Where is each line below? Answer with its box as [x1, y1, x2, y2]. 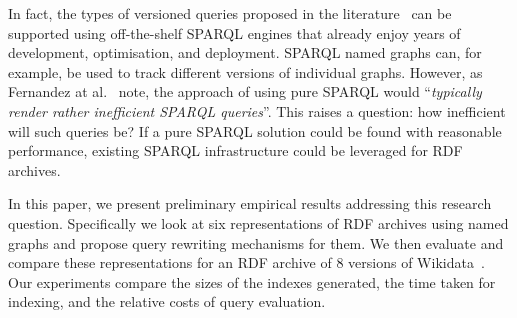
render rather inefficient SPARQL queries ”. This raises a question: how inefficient [8, 100, 506, 121]
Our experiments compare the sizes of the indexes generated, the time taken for [8, 271, 496, 292]
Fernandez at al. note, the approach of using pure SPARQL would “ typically [8, 81, 482, 102]
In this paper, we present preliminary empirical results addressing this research [8, 193, 492, 214]
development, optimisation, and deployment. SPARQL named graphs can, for [8, 42, 482, 63]
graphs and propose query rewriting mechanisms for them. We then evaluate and [8, 232, 504, 253]
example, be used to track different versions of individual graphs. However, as [8, 61, 483, 82]
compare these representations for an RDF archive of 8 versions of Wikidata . [8, 252, 485, 273]
